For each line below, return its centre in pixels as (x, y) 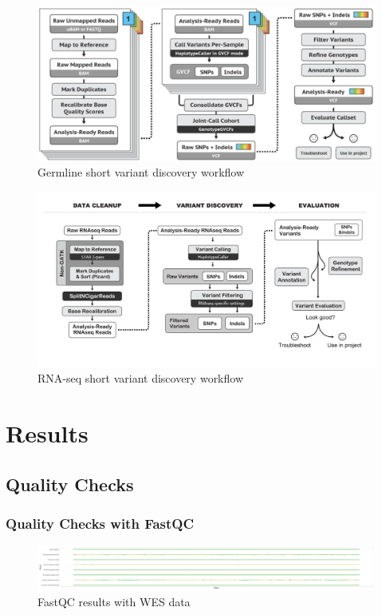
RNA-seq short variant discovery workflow (141, 378)
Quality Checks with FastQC (100, 524)
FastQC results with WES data (114, 602)
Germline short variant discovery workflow (141, 172)
